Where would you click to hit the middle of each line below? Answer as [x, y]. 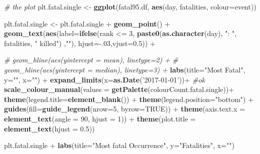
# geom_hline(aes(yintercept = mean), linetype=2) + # [91, 60]
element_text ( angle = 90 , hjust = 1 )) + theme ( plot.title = [100, 118]
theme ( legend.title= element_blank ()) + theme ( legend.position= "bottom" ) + [129, 99]
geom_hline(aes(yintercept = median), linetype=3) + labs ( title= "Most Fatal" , [125, 69]
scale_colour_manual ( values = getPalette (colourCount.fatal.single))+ [119, 89]
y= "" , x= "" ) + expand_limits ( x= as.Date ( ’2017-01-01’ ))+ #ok [105, 79]
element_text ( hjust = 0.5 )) [49, 128]
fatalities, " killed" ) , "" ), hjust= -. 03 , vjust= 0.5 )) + [80, 43]
